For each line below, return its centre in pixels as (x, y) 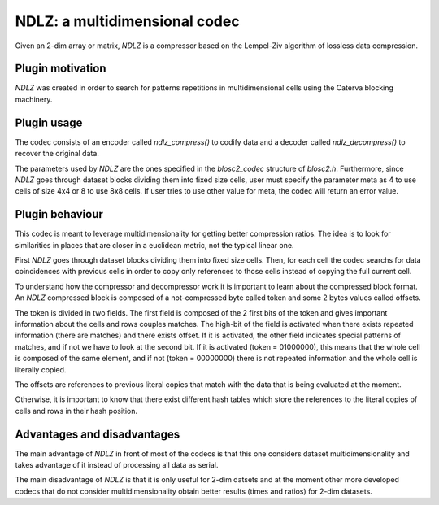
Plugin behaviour (59, 214)
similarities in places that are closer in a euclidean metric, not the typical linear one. (154, 245)
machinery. (34, 99)
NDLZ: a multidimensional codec (127, 21)
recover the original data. (57, 154)
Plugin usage (49, 122)
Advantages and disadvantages (98, 434)
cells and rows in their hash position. (76, 411)
